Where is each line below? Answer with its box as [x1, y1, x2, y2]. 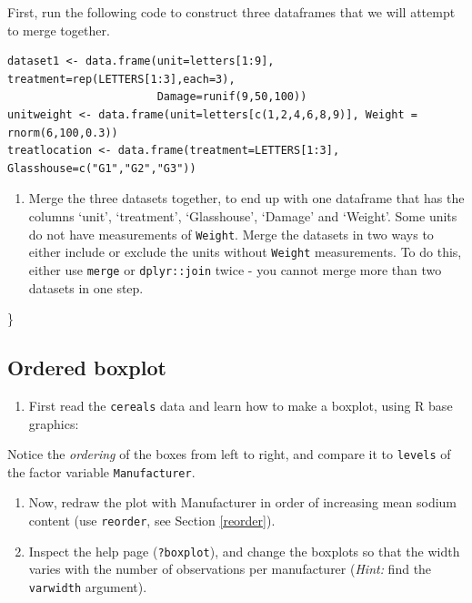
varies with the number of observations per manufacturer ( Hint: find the [28, 559, 432, 578]
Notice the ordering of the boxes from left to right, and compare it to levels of [7, 445, 451, 464]
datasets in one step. [28, 278, 144, 297]
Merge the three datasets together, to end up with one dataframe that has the [28, 189, 465, 208]
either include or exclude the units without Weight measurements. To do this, [28, 242, 462, 261]
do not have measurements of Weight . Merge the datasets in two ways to [28, 224, 434, 243]
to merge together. [7, 20, 110, 39]
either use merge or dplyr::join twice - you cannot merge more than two [28, 260, 442, 279]
